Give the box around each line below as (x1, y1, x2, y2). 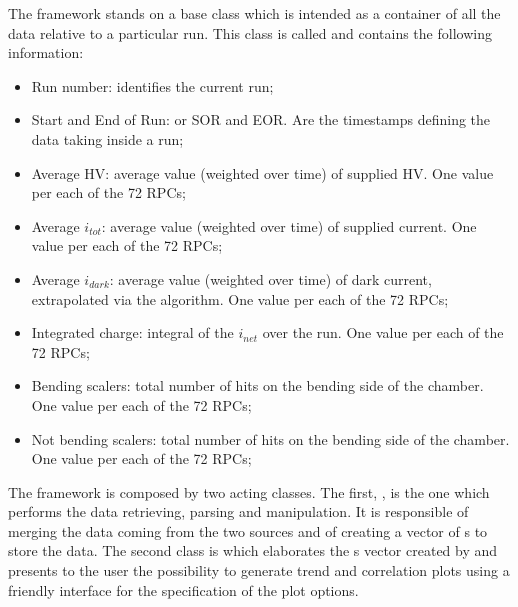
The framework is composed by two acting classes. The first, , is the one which (8, 481, 490, 502)
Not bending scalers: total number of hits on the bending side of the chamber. (31, 428, 510, 449)
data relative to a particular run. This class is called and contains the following (8, 22, 492, 43)
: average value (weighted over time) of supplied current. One (101, 215, 477, 236)
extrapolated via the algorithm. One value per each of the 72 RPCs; (31, 288, 449, 309)
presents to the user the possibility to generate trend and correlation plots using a (8, 560, 510, 581)
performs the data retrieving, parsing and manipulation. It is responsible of (8, 501, 469, 522)
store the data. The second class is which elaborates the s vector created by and (8, 540, 498, 561)
